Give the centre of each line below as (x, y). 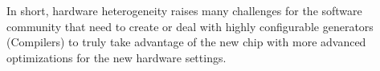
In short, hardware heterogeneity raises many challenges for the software (184, 10)
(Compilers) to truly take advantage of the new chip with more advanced (186, 42)
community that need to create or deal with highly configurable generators (190, 26)
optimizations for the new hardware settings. (116, 57)
